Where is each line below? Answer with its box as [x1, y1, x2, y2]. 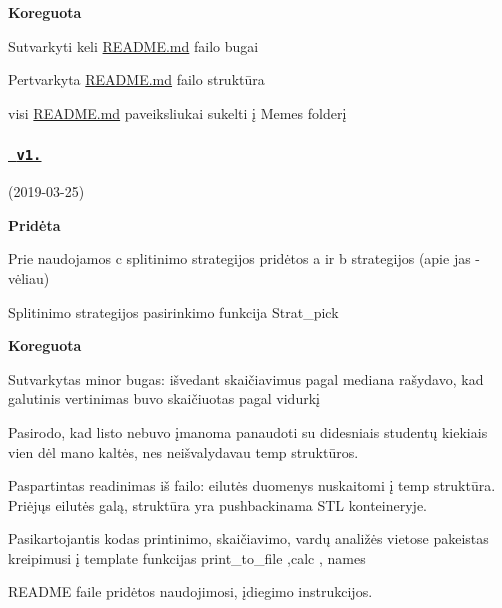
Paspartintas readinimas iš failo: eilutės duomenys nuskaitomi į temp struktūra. [8, 475, 496, 496]
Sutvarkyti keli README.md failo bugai [8, 35, 259, 56]
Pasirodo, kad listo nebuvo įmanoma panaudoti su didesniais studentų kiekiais [8, 421, 488, 442]
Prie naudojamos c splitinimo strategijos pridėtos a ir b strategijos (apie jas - [8, 248, 481, 269]
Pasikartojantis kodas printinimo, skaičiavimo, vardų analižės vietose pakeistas [8, 528, 489, 549]
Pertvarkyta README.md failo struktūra [8, 69, 265, 90]
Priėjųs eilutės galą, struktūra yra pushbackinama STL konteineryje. [8, 494, 427, 515]
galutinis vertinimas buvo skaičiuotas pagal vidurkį [8, 388, 320, 409]
